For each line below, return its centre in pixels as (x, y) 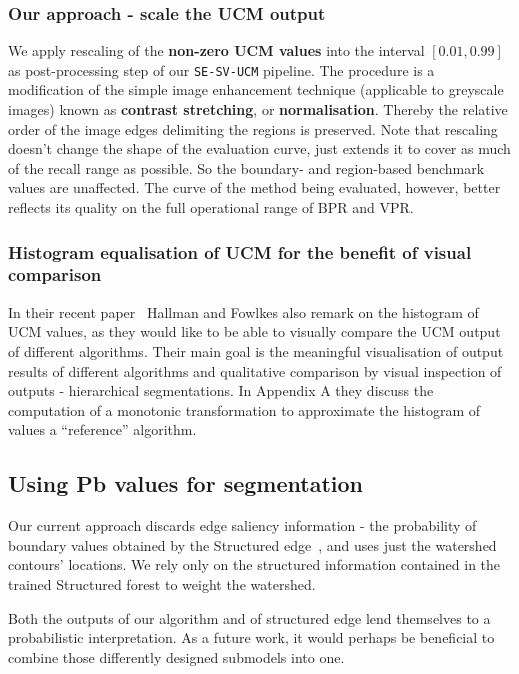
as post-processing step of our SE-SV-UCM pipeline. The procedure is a (221, 69)
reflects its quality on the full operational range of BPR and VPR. (211, 207)
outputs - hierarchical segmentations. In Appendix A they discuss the (221, 390)
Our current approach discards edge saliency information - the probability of (242, 525)
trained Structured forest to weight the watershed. (162, 583)
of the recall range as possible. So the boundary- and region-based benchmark (246, 167)
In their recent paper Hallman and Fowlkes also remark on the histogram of (243, 311)
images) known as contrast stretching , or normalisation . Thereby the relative (258, 109)
